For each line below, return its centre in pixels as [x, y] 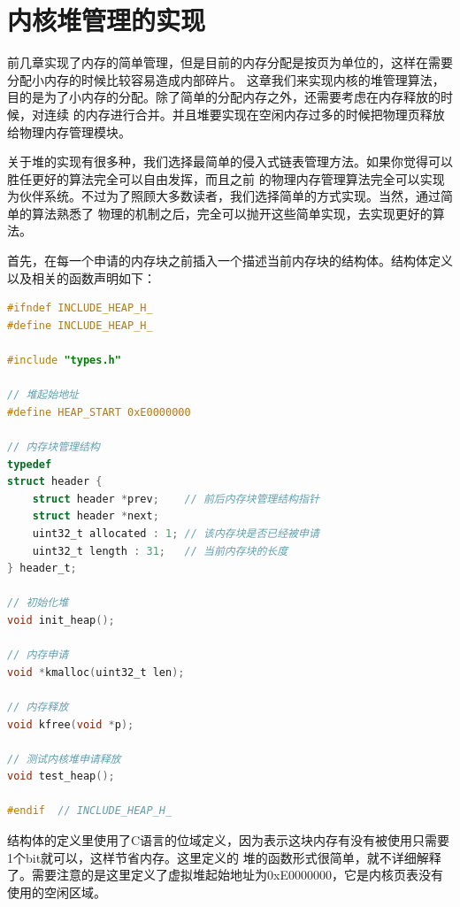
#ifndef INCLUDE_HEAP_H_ [80, 308]
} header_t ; [42, 569]
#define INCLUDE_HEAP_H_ [80, 325]
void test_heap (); [61, 776]
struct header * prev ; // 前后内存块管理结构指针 [176, 499]
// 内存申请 [38, 655]
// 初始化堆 [38, 603]
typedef [30, 464]
